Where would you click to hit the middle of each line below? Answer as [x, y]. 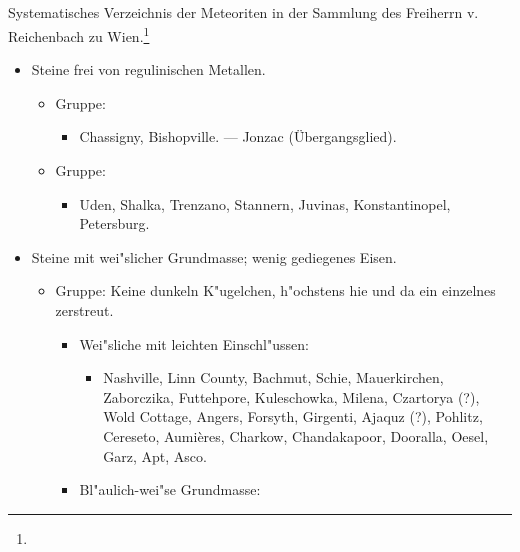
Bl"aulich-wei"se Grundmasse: [170, 489]
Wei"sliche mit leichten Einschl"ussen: [194, 343]
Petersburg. [114, 223]
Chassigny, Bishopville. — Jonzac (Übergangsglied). [238, 136]
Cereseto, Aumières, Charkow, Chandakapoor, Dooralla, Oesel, [296, 435]
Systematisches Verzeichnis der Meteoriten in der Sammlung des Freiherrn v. [243, 12]
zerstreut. [84, 309]
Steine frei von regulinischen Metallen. [148, 69]
